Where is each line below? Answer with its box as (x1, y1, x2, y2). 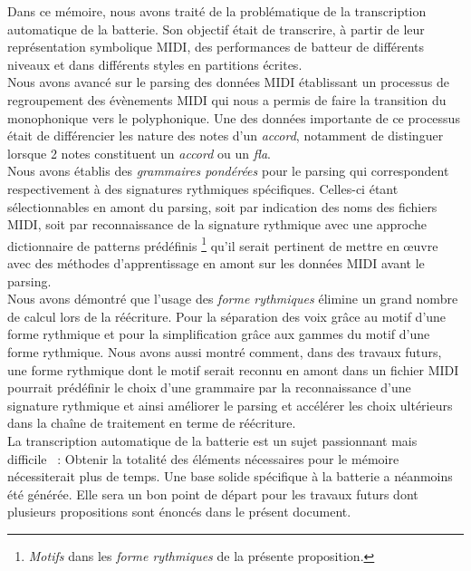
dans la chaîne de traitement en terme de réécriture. (7, 413, 296, 432)
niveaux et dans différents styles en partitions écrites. (7, 54, 303, 73)
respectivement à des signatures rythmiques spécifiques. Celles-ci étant (7, 179, 399, 198)
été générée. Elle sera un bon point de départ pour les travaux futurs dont (7, 484, 418, 503)
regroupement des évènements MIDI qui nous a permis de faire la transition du (7, 90, 447, 109)
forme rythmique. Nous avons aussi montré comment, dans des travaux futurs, (7, 342, 442, 361)
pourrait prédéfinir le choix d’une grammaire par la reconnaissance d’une (7, 378, 411, 397)
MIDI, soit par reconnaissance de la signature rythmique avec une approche (7, 215, 428, 234)
